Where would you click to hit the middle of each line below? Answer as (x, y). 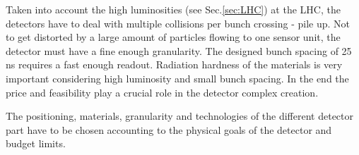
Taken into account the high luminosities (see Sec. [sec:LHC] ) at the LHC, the (173, 9)
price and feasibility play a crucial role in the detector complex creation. (162, 92)
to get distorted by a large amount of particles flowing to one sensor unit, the (173, 37)
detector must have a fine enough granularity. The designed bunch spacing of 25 (179, 50)
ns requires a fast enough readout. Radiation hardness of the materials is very (174, 64)
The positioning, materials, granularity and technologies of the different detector (179, 116)
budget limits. (36, 143)
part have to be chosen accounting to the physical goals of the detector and (169, 129)
